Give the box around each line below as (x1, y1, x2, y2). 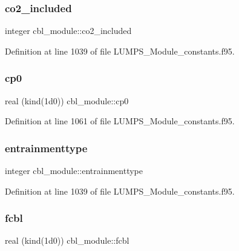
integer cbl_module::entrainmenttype (5, 164, 143, 177)
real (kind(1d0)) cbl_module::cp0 (5, 94, 129, 107)
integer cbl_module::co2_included (5, 24, 132, 37)
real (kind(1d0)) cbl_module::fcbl (5, 234, 129, 247)
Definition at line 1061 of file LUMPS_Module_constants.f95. (5, 115, 235, 127)
